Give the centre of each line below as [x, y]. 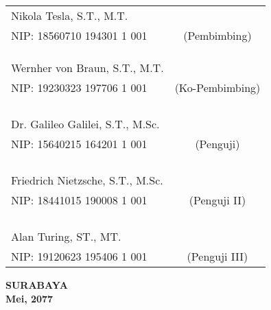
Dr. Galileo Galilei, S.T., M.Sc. [85, 124]
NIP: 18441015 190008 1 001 [79, 200]
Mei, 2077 [30, 298]
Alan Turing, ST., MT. [66, 236]
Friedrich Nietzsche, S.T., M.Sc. [87, 180]
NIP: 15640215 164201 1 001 [79, 144]
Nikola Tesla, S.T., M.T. [70, 15]
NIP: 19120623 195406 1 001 [79, 256]
